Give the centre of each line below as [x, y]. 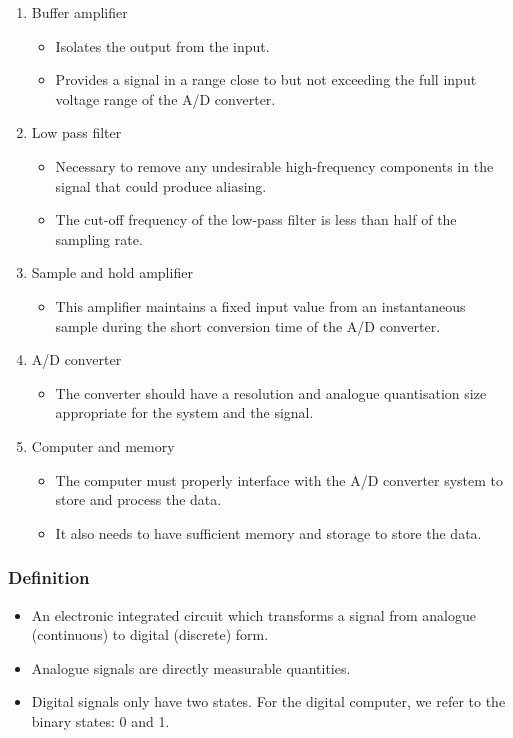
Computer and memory [103, 445]
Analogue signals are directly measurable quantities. [191, 667]
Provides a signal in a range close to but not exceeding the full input [266, 79]
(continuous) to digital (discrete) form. [150, 634]
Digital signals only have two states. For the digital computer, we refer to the [268, 701]
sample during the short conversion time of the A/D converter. [248, 325]
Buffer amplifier [79, 12]
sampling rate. [99, 238]
